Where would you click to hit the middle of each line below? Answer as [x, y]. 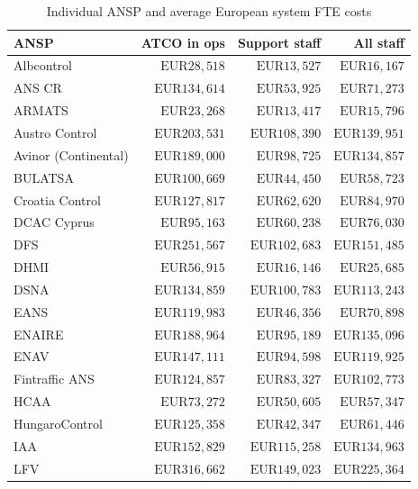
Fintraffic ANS [54, 379]
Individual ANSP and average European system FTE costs [209, 11]
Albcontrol [43, 65]
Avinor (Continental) [71, 154]
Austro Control [55, 132]
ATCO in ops [183, 42]
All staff [379, 42]
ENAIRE [39, 334]
